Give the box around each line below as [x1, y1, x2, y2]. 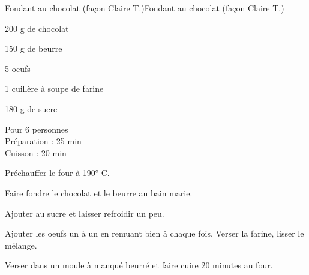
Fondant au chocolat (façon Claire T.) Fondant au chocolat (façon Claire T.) [5, 2, 284, 14]
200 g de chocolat [5, 22, 69, 34]
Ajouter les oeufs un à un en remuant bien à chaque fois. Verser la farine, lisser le [5, 227, 304, 240]
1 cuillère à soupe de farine [5, 82, 104, 95]
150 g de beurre [5, 42, 62, 55]
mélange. [5, 238, 37, 251]
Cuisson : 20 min [5, 146, 67, 159]
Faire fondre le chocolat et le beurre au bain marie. [5, 186, 193, 199]
